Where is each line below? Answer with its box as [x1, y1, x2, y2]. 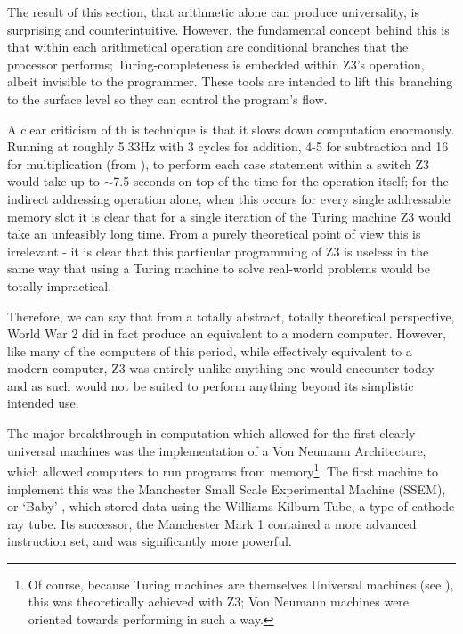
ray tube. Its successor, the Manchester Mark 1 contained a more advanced [7, 514, 417, 532]
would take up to [7, 172, 100, 191]
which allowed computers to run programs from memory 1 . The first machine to [7, 459, 438, 480]
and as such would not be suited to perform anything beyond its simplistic [7, 376, 414, 394]
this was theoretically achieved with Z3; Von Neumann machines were [28, 592, 410, 611]
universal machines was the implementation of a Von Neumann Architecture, [7, 441, 426, 459]
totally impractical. [7, 276, 112, 295]
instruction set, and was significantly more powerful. [7, 532, 292, 550]
